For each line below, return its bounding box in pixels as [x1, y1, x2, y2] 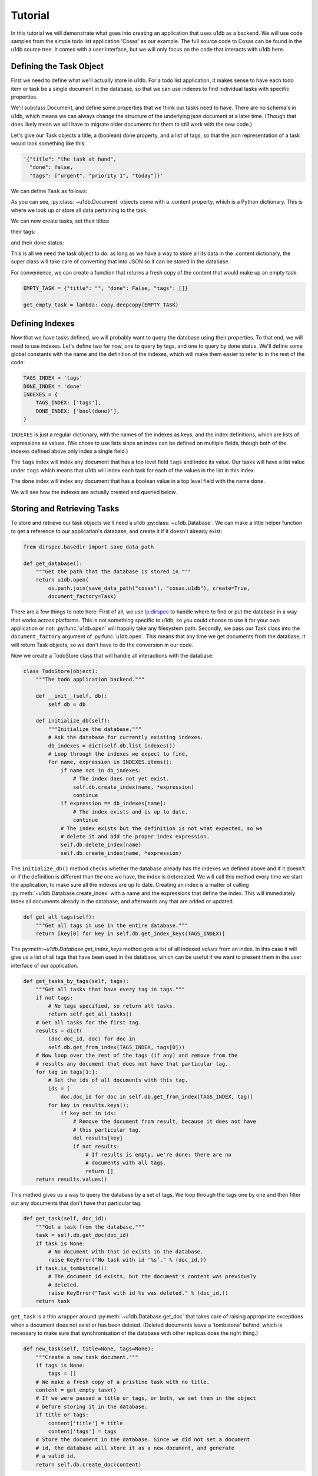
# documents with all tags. [85, 1160, 167, 1166]
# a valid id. [35, 1453, 77, 1459]
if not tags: [35, 994, 74, 1001]
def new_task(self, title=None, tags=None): [23, 1346, 154, 1352]
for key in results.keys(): [48, 1102, 130, 1108]
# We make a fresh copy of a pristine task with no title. [35, 1379, 210, 1385]
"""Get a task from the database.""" [35, 1223, 145, 1230]
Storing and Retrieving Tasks [11, 504, 120, 514]
